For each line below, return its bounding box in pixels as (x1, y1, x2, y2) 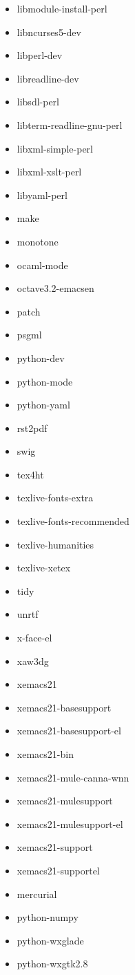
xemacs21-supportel (17, 863, 100, 877)
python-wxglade (17, 933, 84, 947)
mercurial (17, 886, 57, 901)
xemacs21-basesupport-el (17, 723, 121, 738)
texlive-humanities (17, 537, 94, 551)
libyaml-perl (17, 187, 67, 202)
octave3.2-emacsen (17, 281, 94, 295)
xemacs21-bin (17, 747, 74, 761)
